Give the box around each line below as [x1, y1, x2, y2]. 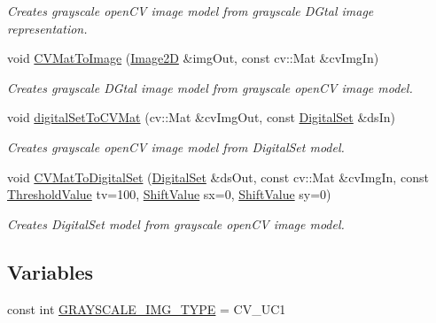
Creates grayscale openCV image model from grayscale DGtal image [7, 2, 374, 19]
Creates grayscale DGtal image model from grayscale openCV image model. [7, 78, 413, 96]
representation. [7, 19, 88, 37]
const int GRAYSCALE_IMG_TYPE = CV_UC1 [7, 299, 286, 318]
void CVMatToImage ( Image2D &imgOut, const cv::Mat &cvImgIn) [7, 49, 379, 67]
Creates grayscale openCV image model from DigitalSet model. [7, 137, 345, 156]
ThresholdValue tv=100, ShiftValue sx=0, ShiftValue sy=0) [7, 185, 331, 204]
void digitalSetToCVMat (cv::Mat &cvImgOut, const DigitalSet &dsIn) [7, 108, 395, 127]
